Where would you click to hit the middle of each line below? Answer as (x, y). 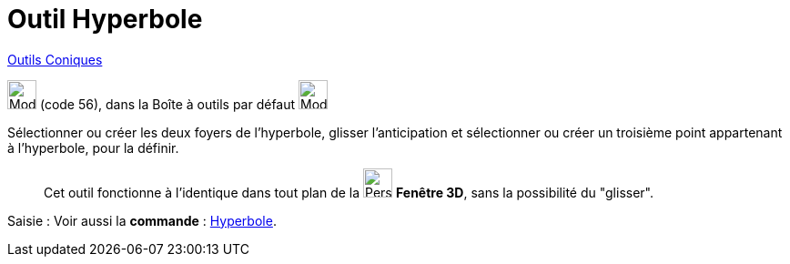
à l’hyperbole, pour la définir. (93, 147)
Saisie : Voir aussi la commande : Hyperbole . (142, 220)
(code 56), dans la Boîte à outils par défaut (167, 104)
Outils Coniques (55, 59)
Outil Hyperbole (105, 19)
